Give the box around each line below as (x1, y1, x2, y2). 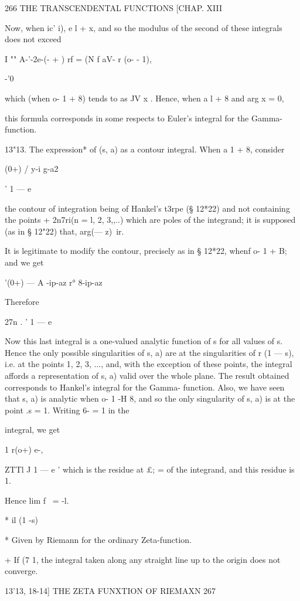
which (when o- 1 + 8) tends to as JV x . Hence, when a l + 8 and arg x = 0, (5, 91, 284, 104)
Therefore (5, 296, 39, 308)
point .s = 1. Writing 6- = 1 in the (5, 403, 129, 416)
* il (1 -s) (5, 514, 38, 526)
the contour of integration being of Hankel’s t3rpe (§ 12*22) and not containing (5, 202, 290, 214)
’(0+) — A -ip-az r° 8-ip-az (5, 276, 103, 288)
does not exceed (5, 33, 62, 45)
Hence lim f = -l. (5, 494, 69, 506)
